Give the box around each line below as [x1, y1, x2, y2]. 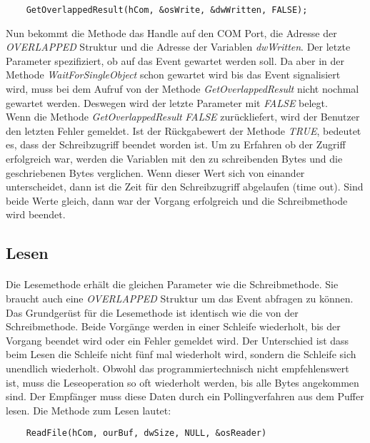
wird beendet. [6, 207, 66, 222]
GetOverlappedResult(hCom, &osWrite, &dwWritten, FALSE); [26, 5, 308, 15]
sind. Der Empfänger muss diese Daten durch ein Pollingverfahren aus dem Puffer [6, 389, 364, 404]
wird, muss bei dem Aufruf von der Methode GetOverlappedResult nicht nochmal [6, 81, 359, 96]
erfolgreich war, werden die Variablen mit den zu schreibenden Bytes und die [6, 151, 343, 166]
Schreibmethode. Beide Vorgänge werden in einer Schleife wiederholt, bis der [6, 319, 341, 334]
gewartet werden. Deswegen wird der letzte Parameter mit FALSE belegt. [6, 95, 328, 110]
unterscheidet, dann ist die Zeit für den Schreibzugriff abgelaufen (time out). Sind [6, 179, 364, 194]
